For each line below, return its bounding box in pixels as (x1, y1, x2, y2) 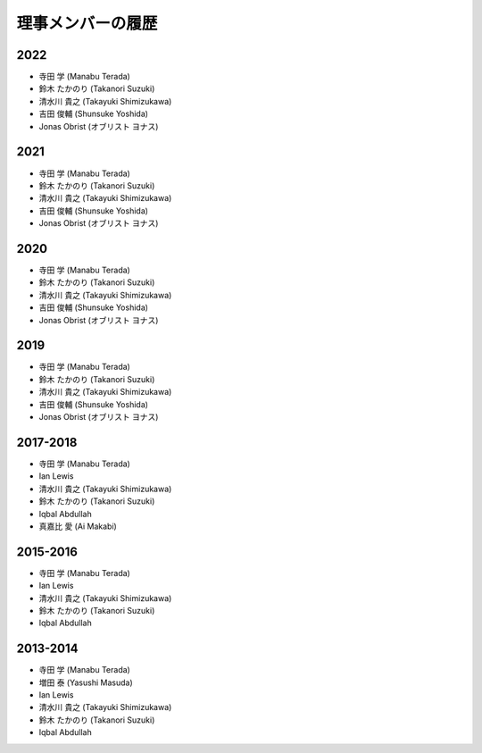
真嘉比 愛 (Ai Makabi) (38, 521, 118, 531)
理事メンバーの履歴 (16, 13, 158, 33)
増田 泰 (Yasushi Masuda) (38, 677, 133, 688)
